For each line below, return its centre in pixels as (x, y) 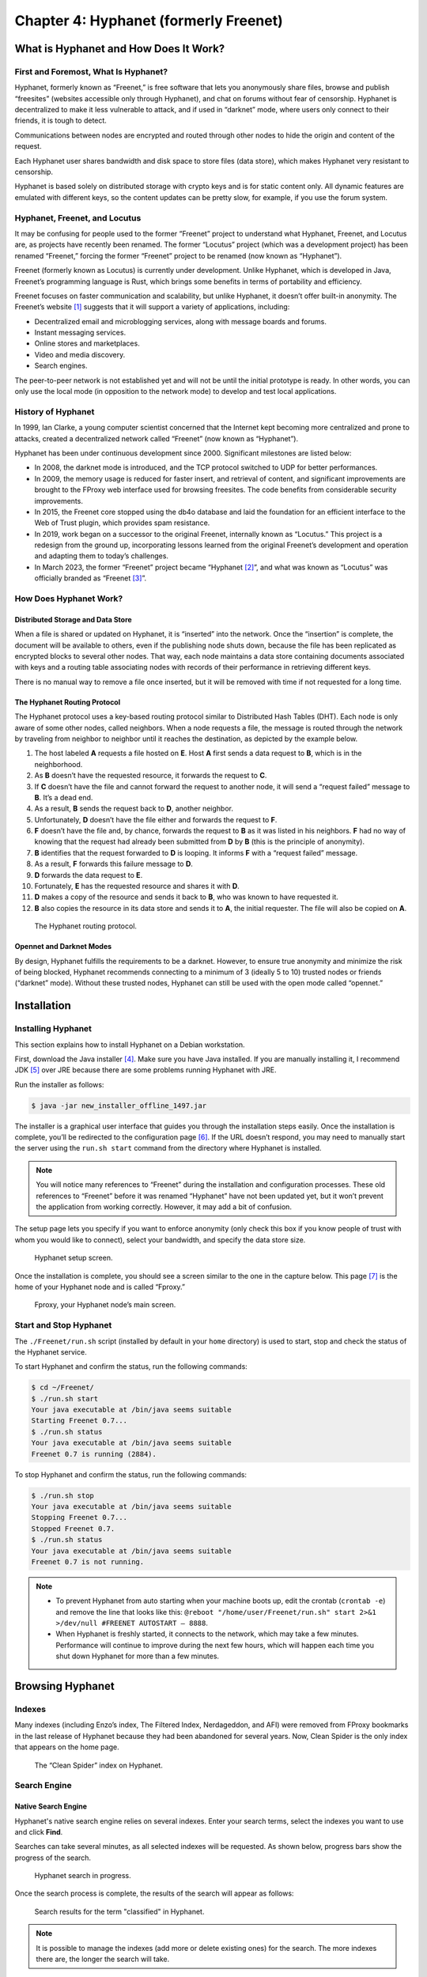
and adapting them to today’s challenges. (102, 556)
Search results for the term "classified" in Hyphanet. (119, 1911)
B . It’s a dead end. (64, 797)
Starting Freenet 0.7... (79, 1421)
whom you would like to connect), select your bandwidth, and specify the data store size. (160, 1240)
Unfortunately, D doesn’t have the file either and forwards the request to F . (156, 819)
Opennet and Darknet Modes (63, 947)
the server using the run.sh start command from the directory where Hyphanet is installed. (168, 1148)
